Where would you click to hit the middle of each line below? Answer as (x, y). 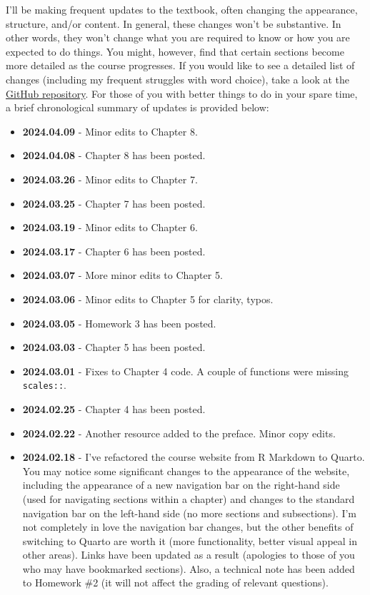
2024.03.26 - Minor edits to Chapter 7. (110, 179)
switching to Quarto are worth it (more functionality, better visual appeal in (190, 540)
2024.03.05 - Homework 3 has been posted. (119, 323)
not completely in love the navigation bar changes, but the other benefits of (188, 527)
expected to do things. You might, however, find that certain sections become (175, 51)
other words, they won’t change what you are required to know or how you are (178, 37)
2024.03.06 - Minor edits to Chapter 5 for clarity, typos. (148, 299)
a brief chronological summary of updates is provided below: (137, 107)
